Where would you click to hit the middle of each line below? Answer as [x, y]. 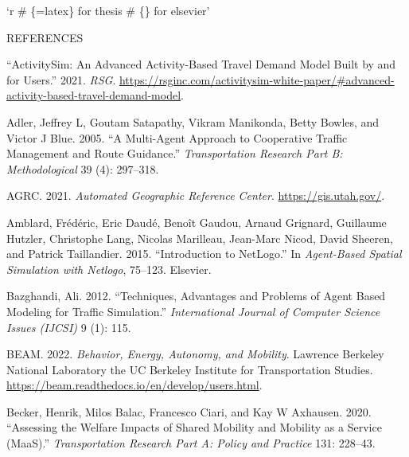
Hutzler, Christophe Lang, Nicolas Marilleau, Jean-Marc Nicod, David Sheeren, [200, 238]
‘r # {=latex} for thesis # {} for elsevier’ [108, 10]
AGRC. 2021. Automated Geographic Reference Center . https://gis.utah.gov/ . [196, 195]
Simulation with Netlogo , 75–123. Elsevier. [109, 269]
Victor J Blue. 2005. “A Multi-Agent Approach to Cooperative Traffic [177, 137]
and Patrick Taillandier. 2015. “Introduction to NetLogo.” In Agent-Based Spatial [204, 254]
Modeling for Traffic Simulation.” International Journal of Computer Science [193, 311]
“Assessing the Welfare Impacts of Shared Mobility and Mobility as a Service [194, 427]
